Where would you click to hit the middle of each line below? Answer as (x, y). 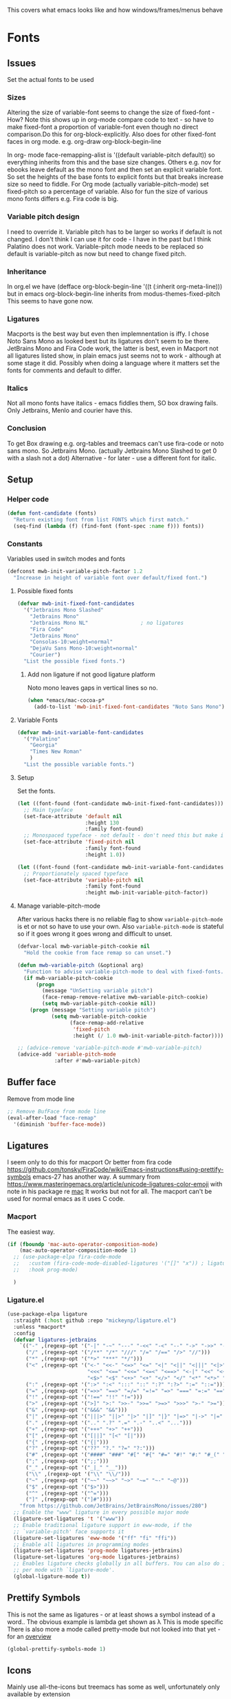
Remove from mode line (41, 1099)
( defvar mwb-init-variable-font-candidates (80, 732)
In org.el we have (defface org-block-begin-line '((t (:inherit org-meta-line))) (115, 286)
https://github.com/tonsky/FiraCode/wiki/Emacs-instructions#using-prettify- (115, 1170)
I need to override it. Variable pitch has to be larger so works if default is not (114, 232)
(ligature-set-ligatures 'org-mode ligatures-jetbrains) (97, 1557)
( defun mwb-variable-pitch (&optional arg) (80, 965)
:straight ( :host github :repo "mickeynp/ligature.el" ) (95, 1321)
